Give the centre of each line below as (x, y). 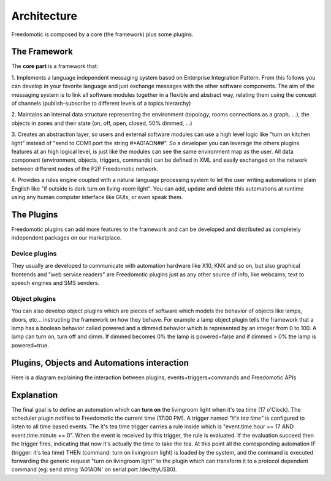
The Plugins (35, 214)
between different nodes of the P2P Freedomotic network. (85, 169)
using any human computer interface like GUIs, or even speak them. (97, 197)
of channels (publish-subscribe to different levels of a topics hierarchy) (101, 104)
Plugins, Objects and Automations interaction (100, 362)
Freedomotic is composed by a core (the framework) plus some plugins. (102, 34)
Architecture (44, 16)
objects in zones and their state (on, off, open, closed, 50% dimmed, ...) (102, 123)
